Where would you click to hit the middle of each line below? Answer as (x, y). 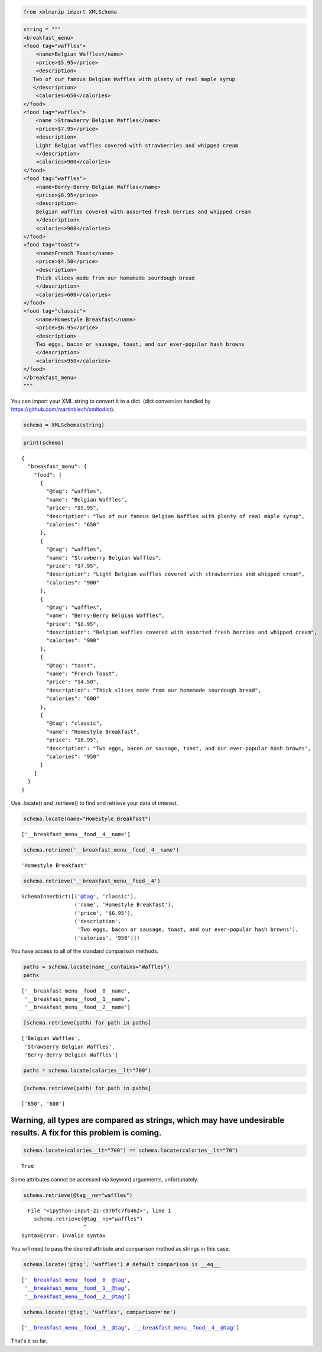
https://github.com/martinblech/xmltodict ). (63, 409)
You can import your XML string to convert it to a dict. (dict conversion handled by (111, 401)
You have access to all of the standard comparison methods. (85, 951)
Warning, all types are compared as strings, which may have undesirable (148, 1120)
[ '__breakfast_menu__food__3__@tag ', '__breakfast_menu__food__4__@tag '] (131, 1327)
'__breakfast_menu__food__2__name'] (78, 1007)
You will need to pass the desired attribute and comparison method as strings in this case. (121, 1249)
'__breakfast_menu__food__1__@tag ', (78, 1288)
